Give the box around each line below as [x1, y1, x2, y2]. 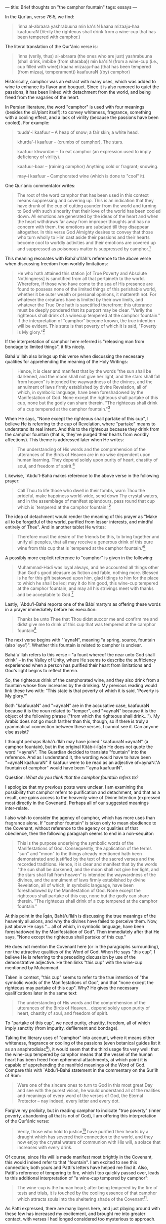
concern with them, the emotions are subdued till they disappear [17, 224, 149, 230]
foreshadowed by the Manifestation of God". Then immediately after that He [5, 929, 160, 935]
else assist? [5, 729, 29, 735]
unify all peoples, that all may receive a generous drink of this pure [17, 539, 153, 545]
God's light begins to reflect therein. [5, 668, 79, 674]
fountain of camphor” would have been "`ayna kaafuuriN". [5, 765, 124, 771]
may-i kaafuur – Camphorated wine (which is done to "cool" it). [17, 173, 146, 179]
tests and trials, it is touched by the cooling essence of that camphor [17, 1190, 157, 1196]
